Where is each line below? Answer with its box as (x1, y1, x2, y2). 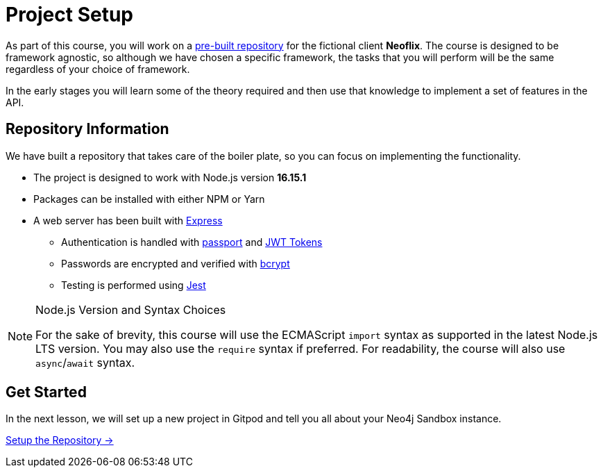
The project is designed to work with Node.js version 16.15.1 (33, 171, 307, 183)
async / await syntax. (35, 355, 135, 370)
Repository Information (6, 120, 169, 138)
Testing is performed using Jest (61, 279, 206, 291)
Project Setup (6, 3, 134, 26)
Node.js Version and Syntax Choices (35, 302, 226, 317)
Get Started (6, 383, 87, 401)
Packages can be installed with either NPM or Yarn (33, 192, 265, 205)
